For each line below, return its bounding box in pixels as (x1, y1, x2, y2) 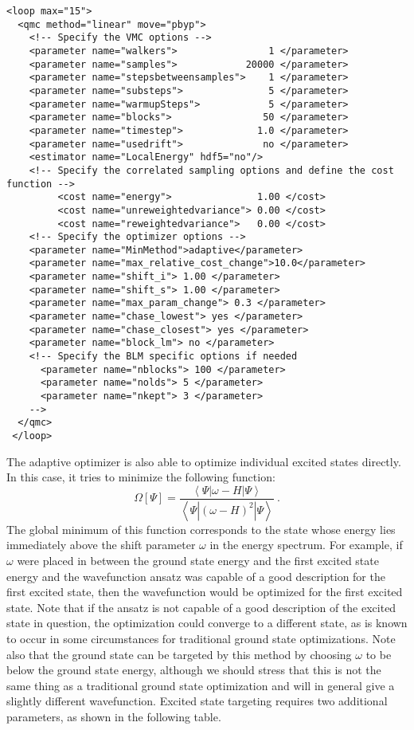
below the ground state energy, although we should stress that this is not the (6, 661, 381, 678)
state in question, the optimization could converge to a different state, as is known (6, 614, 408, 631)
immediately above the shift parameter (6, 536, 196, 553)
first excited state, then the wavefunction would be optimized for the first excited (6, 583, 403, 600)
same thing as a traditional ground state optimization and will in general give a (6, 677, 395, 693)
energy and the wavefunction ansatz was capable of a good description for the (6, 567, 385, 584)
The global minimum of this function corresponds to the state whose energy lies (6, 520, 396, 537)
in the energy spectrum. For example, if (209, 536, 403, 553)
